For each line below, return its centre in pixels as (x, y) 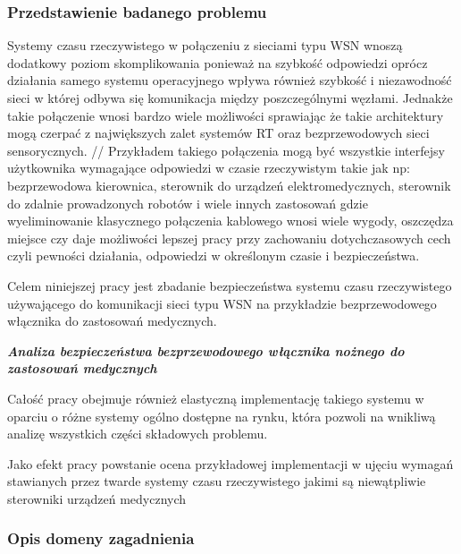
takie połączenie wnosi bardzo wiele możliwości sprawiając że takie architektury (226, 115)
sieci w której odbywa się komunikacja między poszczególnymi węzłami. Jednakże (230, 98)
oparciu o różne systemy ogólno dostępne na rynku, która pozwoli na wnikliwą (222, 416)
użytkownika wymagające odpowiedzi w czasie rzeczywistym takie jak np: (209, 168)
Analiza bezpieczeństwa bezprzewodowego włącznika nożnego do (206, 350)
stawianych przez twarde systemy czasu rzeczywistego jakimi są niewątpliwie (217, 481)
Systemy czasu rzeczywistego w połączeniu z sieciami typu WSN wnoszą (205, 45)
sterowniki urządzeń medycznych (97, 498)
